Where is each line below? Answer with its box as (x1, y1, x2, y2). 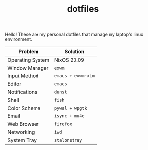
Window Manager (7, 65, 49, 72)
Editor (7, 80, 21, 87)
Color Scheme (7, 105, 41, 112)
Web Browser (7, 121, 39, 128)
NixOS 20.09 (54, 57, 85, 64)
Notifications (7, 89, 37, 96)
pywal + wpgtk (54, 105, 87, 111)
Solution (64, 48, 85, 55)
